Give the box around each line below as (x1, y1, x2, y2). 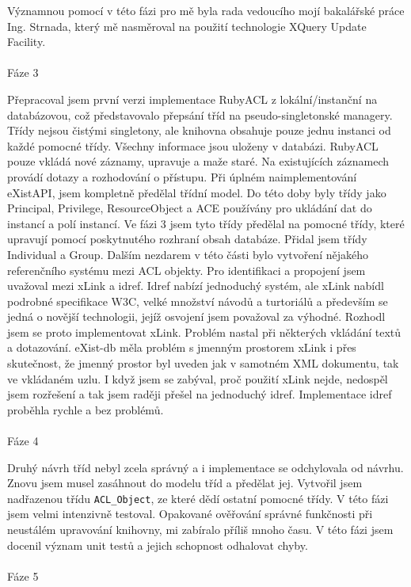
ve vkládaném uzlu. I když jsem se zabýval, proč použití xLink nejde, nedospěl (7, 370, 388, 387)
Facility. (7, 33, 46, 50)
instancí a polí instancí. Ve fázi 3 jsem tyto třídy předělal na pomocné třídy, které (7, 215, 405, 231)
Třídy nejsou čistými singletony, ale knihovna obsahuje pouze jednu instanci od (7, 122, 391, 139)
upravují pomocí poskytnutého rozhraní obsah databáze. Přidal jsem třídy (7, 231, 367, 247)
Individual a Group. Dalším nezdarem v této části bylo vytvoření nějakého (7, 246, 368, 262)
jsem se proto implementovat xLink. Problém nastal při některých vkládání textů (7, 323, 401, 340)
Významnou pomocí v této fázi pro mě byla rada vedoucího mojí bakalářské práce (7, 2, 405, 18)
